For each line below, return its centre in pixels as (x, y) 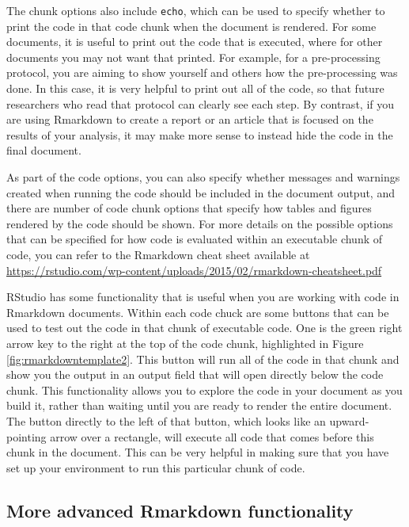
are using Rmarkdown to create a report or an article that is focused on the (190, 119)
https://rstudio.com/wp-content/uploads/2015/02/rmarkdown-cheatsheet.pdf (194, 270)
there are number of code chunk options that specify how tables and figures (189, 208)
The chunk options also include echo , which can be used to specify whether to (196, 10)
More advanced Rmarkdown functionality (180, 510)
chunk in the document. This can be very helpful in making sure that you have (198, 452)
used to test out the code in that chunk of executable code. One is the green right (204, 328)
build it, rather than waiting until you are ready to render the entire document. (199, 405)
